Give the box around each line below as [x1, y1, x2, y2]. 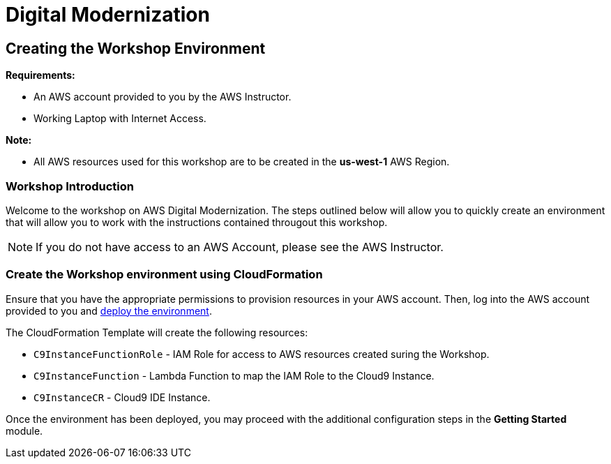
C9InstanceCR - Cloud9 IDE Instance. [33, 391, 211, 403]
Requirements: [6, 69, 75, 82]
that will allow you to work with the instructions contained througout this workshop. [6, 216, 388, 228]
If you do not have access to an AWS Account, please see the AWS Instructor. [36, 239, 444, 254]
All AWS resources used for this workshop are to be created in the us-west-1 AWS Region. [33, 156, 450, 168]
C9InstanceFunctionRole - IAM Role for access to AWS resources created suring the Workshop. [33, 347, 490, 360]
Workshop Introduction [6, 179, 134, 193]
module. [6, 424, 43, 437]
